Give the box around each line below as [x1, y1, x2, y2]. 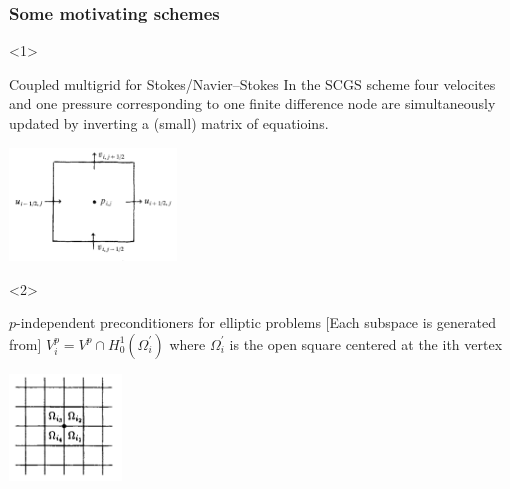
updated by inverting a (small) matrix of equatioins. [9, 113, 329, 133]
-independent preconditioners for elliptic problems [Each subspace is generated [16, 312, 496, 333]
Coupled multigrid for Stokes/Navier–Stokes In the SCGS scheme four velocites [9, 73, 496, 94]
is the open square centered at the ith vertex [229, 333, 503, 354]
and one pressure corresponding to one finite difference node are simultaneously [9, 93, 496, 114]
